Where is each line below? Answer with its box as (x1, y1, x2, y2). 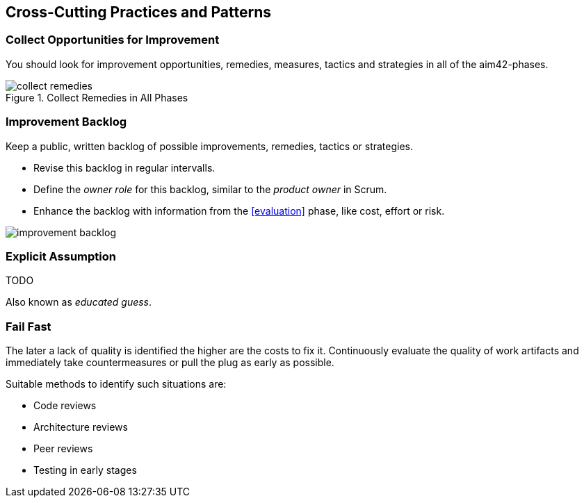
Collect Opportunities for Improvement (6, 33, 220, 47)
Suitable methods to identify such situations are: (6, 378, 227, 390)
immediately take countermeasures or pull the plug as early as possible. (6, 356, 334, 369)
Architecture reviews (33, 421, 128, 434)
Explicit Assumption (6, 249, 116, 263)
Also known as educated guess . (6, 296, 152, 308)
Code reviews (33, 399, 97, 412)
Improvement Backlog (6, 115, 127, 129)
